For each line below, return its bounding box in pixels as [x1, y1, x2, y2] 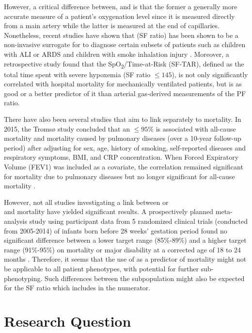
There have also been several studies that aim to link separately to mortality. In [4, 114, 241, 124]
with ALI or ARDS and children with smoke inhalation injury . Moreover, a [4, 49, 229, 59]
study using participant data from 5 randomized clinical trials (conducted [29, 216, 248, 226]
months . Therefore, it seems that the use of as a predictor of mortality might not [4, 254, 247, 264]
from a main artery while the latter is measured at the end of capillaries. [4, 20, 220, 31]
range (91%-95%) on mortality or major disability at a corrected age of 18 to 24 [4, 244, 241, 254]
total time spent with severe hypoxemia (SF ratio [4, 69, 151, 79]
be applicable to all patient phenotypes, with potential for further [4, 263, 199, 273]
